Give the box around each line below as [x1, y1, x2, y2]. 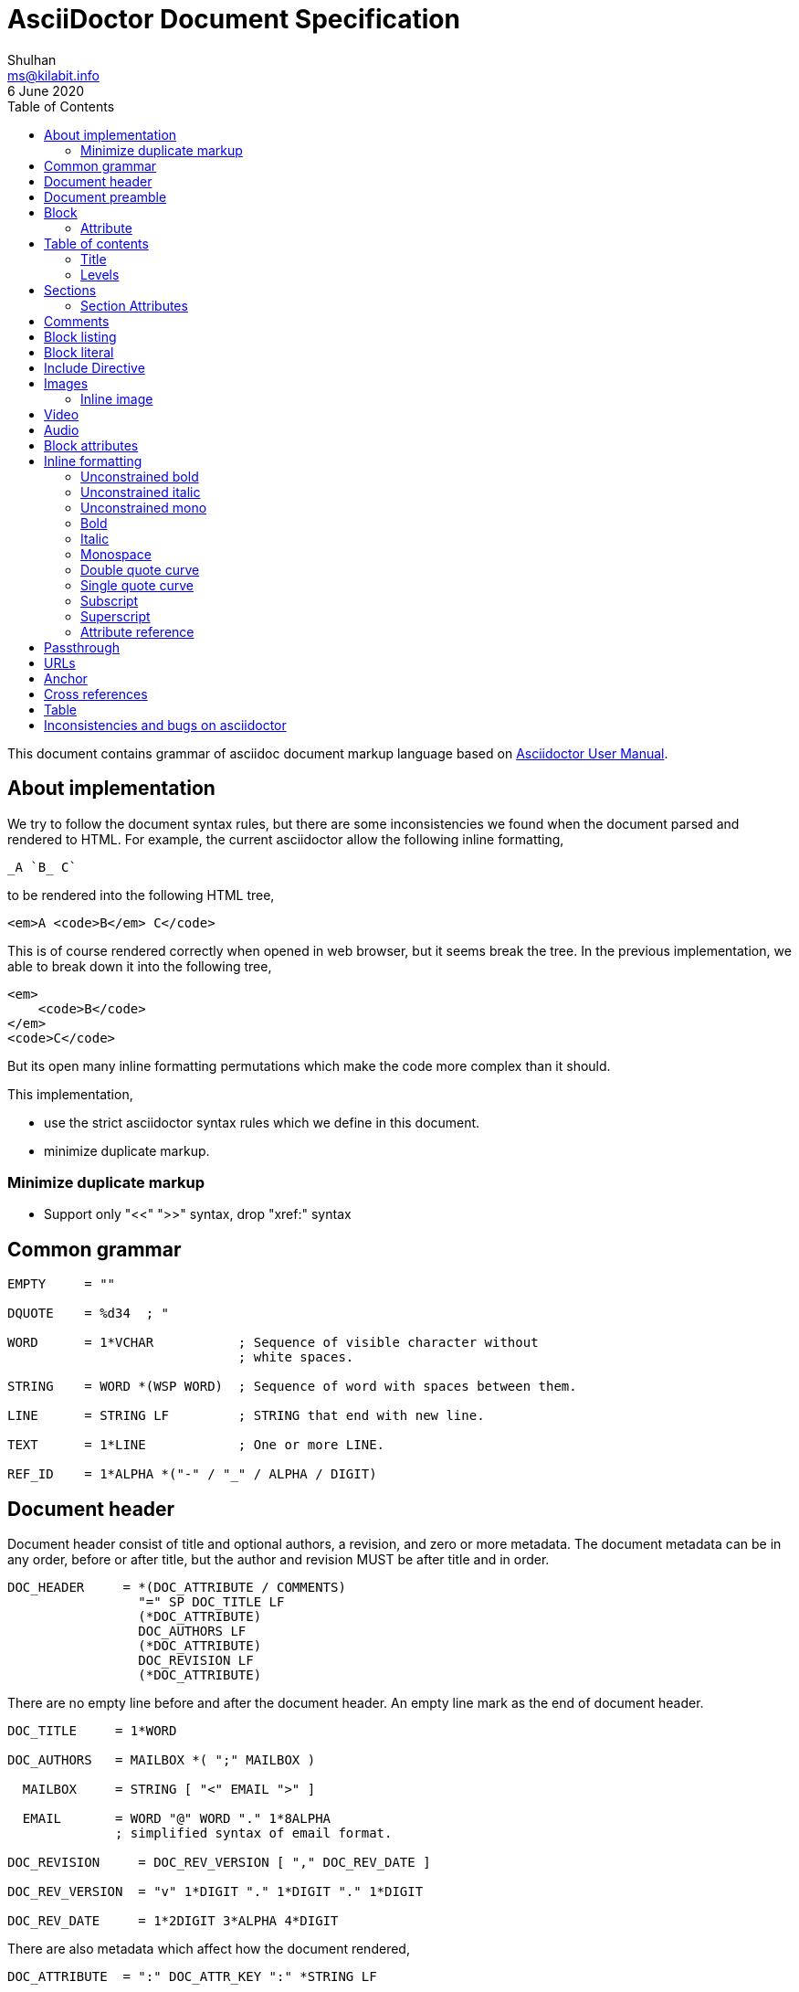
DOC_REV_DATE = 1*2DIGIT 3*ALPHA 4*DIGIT [7, 1913, 339, 1929]
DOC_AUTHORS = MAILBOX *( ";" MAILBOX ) [7, 1753, 316, 1768]
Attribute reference [80, 623, 194, 640]
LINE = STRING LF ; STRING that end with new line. [7, 1408, 485, 1424]
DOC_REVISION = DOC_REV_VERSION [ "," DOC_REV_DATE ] [7, 1855, 431, 1870]
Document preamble [44, 188, 167, 205]
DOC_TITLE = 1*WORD [7, 1723, 177, 1739]
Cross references [44, 685, 148, 702]
